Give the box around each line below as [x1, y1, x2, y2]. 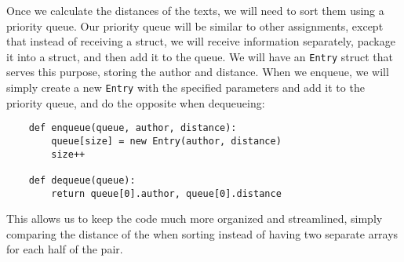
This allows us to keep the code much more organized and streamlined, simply [6, 210, 383, 227]
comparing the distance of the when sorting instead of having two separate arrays [6, 225, 399, 242]
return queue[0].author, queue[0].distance [51, 187, 282, 199]
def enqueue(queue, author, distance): [28, 122, 237, 134]
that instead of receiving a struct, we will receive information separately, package [6, 33, 395, 49]
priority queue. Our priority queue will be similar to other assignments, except [6, 17, 384, 34]
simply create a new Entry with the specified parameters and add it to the [6, 79, 365, 96]
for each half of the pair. [6, 241, 123, 257]
